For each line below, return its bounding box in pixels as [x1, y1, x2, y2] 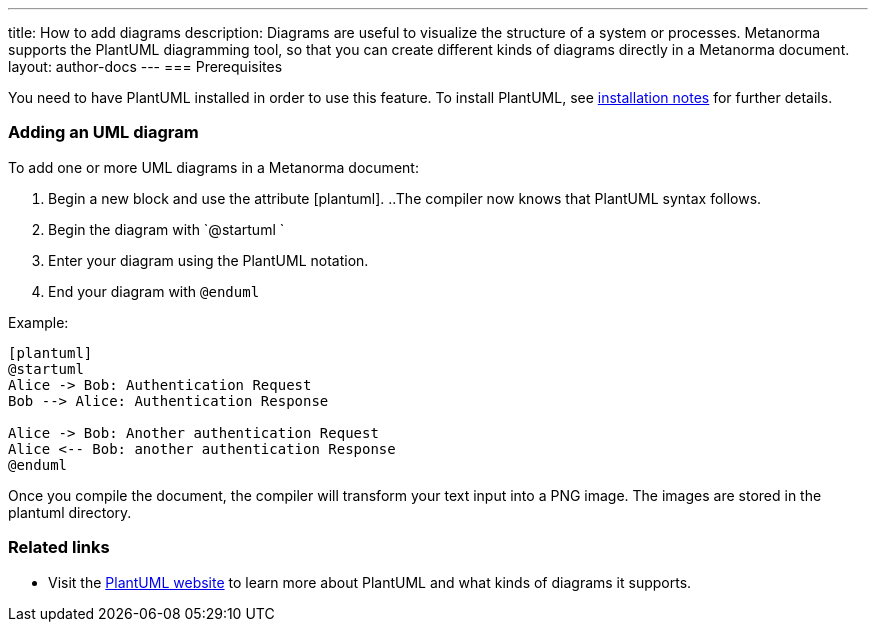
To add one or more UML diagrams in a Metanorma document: [8, 158, 419, 176]
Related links [8, 537, 110, 558]
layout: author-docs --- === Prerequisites [8, 58, 283, 75]
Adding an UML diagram [8, 122, 199, 143]
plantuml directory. [8, 503, 132, 521]
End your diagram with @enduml [48, 282, 260, 300]
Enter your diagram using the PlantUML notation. [48, 251, 369, 269]
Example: [8, 313, 69, 331]
